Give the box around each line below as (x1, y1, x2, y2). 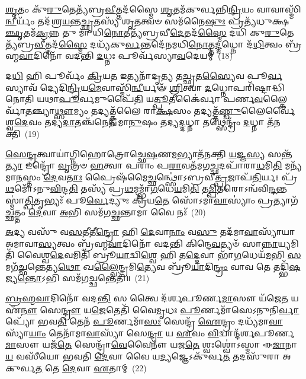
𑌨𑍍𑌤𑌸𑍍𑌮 (276, 182, 287, 195)
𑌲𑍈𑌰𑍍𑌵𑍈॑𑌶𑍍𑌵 (241, 104, 295, 116)
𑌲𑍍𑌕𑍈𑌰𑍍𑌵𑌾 (263, 93, 288, 105)
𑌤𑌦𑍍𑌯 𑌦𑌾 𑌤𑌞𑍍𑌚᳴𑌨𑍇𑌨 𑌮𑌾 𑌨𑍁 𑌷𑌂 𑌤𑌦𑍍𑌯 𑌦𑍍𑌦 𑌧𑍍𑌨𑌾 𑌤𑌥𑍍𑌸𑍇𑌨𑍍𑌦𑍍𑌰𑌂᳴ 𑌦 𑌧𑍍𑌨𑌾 (44, 116, 265, 128)
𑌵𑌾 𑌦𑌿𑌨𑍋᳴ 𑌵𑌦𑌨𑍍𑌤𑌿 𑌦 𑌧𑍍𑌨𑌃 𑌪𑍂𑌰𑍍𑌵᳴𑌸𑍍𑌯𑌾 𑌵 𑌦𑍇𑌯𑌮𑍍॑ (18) (19, 49, 233, 62)
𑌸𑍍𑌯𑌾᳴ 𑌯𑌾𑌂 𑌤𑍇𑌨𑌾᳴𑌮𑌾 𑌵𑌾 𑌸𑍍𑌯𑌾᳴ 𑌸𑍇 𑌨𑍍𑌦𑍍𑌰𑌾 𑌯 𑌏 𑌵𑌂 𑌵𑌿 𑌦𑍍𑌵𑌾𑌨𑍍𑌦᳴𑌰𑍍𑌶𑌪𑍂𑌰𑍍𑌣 (5, 326, 295, 339)
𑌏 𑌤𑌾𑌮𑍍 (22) (94, 361, 147, 374)
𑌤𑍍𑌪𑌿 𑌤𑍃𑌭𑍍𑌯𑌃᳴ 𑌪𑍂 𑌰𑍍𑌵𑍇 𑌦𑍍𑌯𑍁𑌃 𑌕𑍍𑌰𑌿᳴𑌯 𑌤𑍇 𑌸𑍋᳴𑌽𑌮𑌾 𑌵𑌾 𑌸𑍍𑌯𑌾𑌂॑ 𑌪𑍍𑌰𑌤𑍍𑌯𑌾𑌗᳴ (24, 193, 298, 206)
